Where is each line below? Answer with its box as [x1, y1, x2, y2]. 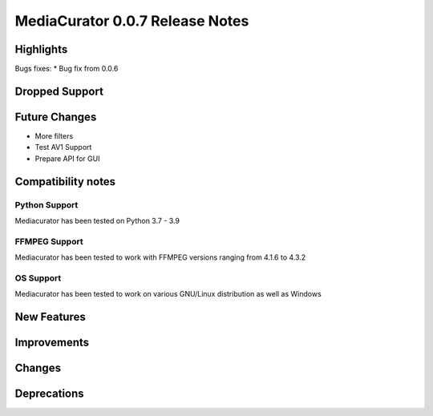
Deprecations [14, 387, 84, 401]
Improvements [14, 336, 90, 349]
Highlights [14, 42, 68, 56]
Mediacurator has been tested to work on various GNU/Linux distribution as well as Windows [14, 289, 322, 299]
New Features [14, 310, 86, 324]
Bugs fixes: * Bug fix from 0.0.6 [14, 64, 119, 74]
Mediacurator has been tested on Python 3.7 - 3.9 [14, 216, 180, 225]
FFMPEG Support [14, 236, 83, 247]
